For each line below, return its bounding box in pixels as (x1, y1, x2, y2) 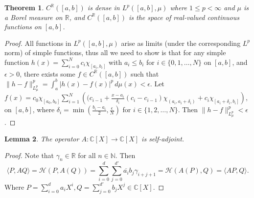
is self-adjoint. (141, 133, 185, 143)
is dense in (87, 2, 120, 12)
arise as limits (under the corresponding (121, 38, 241, 48)
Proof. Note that (4, 150, 54, 160)
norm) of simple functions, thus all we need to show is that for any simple (4, 47, 226, 58)
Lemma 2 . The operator (4, 133, 79, 143)
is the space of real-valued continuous (128, 12, 239, 22)
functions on (4, 21, 42, 32)
